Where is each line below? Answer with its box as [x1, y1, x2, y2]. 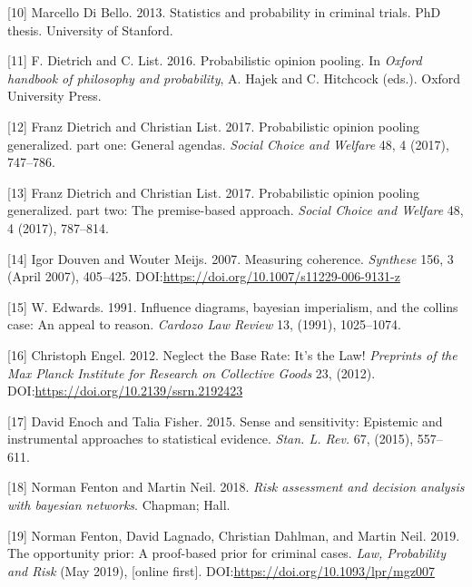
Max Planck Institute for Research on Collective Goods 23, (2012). [7, 363, 376, 382]
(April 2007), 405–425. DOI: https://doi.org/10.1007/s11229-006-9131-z [7, 267, 400, 286]
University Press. [7, 86, 102, 105]
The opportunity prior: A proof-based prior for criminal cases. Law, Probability [7, 543, 447, 563]
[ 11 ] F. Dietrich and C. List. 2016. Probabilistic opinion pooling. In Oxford [7, 51, 422, 70]
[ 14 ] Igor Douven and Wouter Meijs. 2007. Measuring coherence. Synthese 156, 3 [7, 249, 454, 268]
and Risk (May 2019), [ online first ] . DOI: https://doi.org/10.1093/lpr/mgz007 [7, 561, 435, 580]
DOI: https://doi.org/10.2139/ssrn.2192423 [7, 381, 243, 400]
